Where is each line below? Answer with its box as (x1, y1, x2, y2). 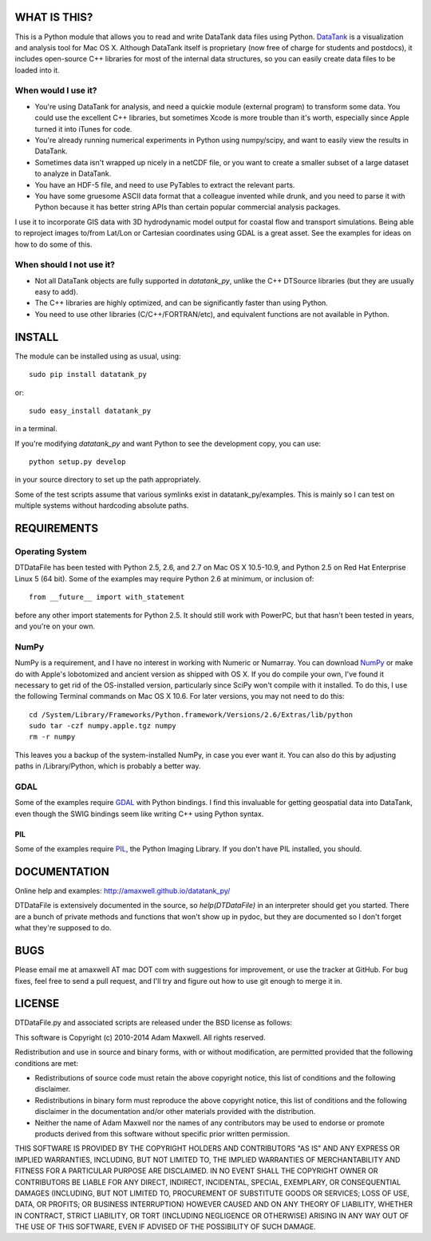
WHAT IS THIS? (14, 10, 93, 24)
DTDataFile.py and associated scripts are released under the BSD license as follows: (14, 1018, 293, 1028)
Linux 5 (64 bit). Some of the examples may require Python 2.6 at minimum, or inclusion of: (14, 573, 314, 583)
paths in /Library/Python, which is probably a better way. (14, 761, 201, 771)
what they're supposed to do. (14, 923, 112, 933)
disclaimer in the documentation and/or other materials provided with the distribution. (34, 1107, 316, 1116)
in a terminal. (14, 424, 57, 434)
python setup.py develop (29, 458, 126, 466)
